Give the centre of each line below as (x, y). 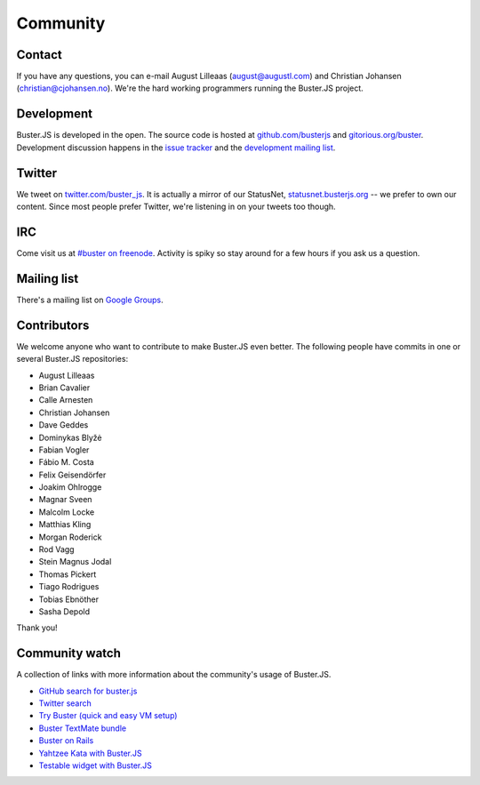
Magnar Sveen (65, 500)
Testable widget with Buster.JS (96, 765)
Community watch (69, 653)
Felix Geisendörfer (72, 475)
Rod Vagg (56, 549)
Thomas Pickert (68, 574)
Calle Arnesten (66, 400)
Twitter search (65, 703)
